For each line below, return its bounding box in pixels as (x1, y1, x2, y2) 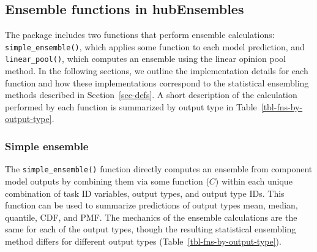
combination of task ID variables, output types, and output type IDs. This (5, 186, 285, 199)
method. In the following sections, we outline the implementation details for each (5, 64, 308, 77)
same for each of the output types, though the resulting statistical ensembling (5, 223, 296, 235)
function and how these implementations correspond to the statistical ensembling (5, 76, 309, 89)
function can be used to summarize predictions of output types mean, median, (5, 199, 298, 212)
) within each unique (215, 174, 293, 187)
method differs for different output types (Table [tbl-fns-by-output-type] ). (5, 234, 282, 247)
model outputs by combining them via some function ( (5, 174, 209, 187)
